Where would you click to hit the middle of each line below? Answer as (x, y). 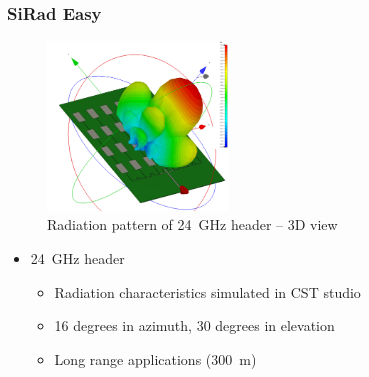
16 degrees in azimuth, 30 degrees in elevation (194, 325)
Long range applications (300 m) (155, 358)
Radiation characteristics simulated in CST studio (207, 291)
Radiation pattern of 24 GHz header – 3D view (192, 224)
